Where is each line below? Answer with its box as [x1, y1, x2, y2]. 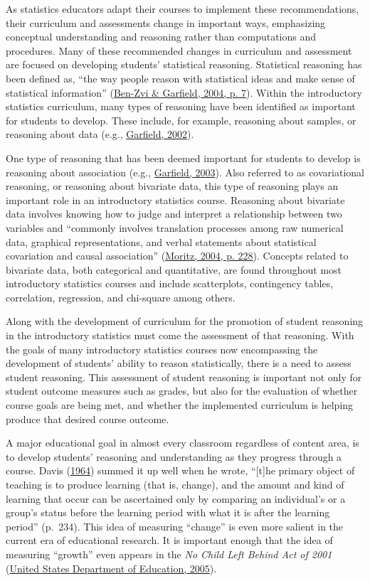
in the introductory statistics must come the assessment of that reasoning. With [6, 328, 354, 343]
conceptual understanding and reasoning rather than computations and [6, 29, 317, 44]
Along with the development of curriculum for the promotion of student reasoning [6, 314, 364, 329]
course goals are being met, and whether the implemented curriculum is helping [6, 398, 354, 412]
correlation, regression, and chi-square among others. [6, 289, 236, 304]
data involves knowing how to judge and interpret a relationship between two [6, 206, 342, 221]
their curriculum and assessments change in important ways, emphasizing [6, 15, 326, 30]
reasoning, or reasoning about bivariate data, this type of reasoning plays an [6, 178, 339, 193]
